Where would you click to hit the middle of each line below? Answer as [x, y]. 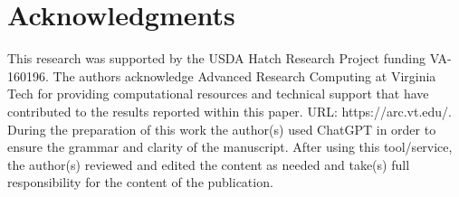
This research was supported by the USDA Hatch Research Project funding [216, 58]
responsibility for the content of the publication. [140, 182]
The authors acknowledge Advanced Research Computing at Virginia [244, 75]
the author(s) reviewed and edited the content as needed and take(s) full [209, 164]
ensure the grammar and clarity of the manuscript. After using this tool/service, [230, 147]
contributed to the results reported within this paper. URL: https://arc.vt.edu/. [229, 111]
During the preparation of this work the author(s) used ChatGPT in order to [222, 129]
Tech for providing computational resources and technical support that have [218, 94]
